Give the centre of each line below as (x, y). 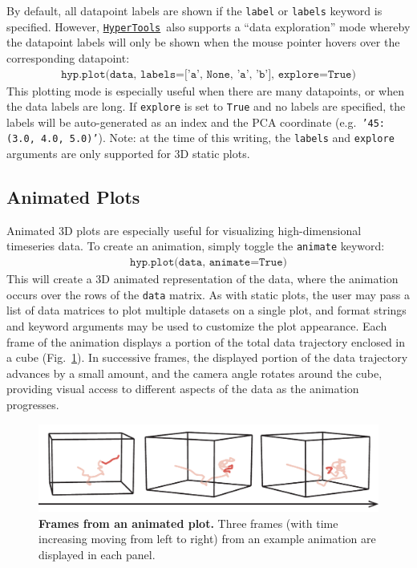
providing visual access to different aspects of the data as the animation (183, 389)
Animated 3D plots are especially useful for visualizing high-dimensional (184, 230)
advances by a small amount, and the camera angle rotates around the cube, (194, 373)
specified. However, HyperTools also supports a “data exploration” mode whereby (208, 26)
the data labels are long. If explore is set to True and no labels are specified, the (206, 106)
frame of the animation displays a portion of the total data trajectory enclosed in (206, 341)
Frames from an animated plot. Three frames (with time (188, 523)
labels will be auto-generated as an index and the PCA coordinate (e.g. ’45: (196, 122)
